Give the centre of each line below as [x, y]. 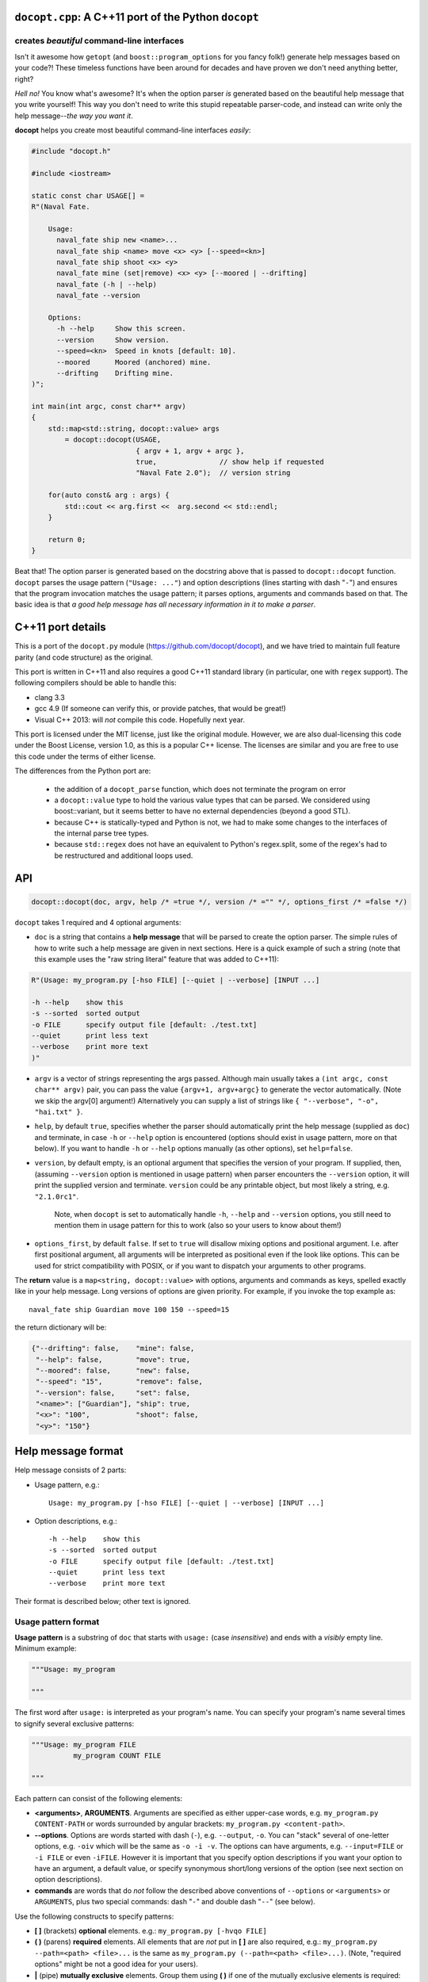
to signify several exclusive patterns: [75, 1724]
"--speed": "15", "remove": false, [120, 1382]
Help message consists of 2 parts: [71, 1470]
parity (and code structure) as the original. [84, 657]
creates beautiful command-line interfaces [99, 41]
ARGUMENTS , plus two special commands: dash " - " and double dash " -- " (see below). [175, 1902]
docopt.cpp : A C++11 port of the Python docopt [137, 17]
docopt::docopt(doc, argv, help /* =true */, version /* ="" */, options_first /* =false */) [220, 901]
